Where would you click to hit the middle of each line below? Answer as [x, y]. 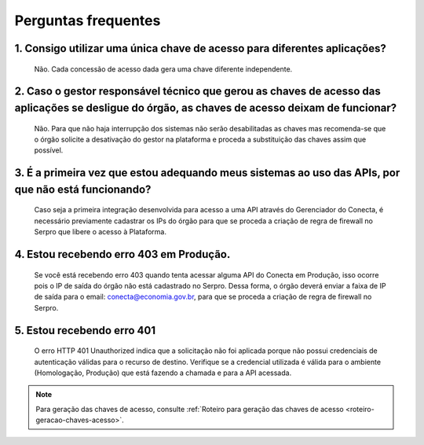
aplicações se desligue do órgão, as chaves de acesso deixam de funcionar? [206, 107]
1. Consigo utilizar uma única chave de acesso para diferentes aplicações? [200, 48]
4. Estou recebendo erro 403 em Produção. [122, 254]
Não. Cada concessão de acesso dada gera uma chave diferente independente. [163, 69]
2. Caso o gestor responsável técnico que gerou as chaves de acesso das [197, 92]
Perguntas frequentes [88, 20]
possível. [49, 150]
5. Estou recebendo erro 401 [85, 330]
